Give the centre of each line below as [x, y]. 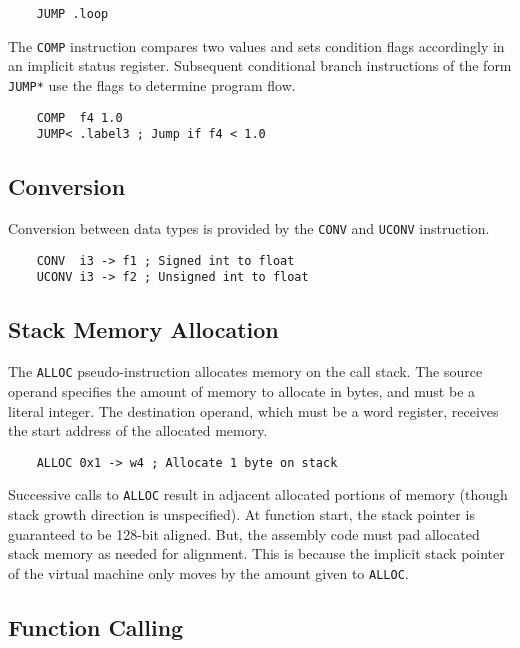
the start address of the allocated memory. [138, 430]
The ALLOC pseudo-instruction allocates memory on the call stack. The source [245, 371]
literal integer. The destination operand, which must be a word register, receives [253, 410]
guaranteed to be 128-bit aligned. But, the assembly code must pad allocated [244, 533]
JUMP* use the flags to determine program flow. [152, 84]
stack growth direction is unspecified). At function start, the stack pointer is [241, 514]
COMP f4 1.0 [79, 117]
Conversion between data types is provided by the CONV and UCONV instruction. [249, 228]
